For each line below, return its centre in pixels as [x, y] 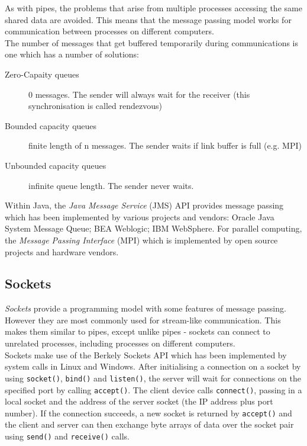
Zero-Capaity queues [42, 74]
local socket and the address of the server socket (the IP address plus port [139, 401]
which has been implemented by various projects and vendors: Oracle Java [140, 216]
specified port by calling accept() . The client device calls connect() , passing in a [153, 389]
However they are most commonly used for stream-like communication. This [143, 320]
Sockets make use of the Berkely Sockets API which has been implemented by [146, 354]
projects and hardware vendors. [62, 251]
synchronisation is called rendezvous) [95, 106]
